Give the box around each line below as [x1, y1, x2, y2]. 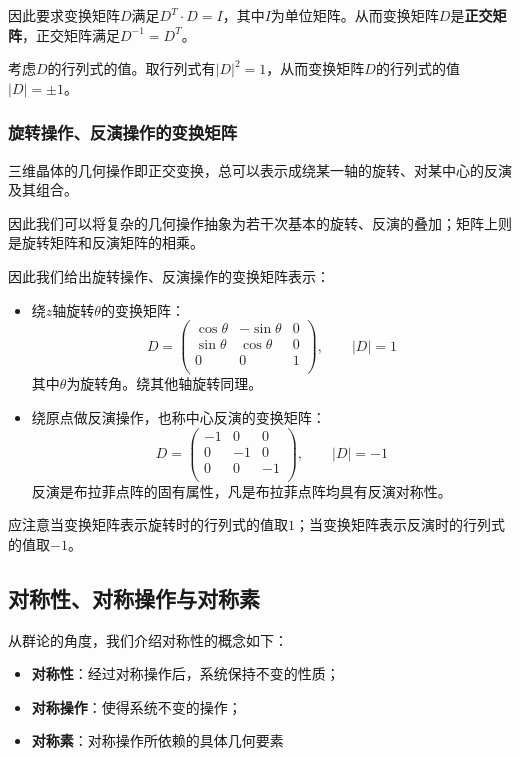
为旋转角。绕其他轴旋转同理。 [66, 373, 263, 394]
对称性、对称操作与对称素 [8, 582, 260, 613]
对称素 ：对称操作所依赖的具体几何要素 [31, 730, 284, 751]
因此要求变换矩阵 [8, 5, 120, 25]
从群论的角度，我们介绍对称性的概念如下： [8, 629, 288, 650]
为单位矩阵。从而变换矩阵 [270, 5, 439, 25]
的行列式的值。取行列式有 [47, 58, 216, 79]
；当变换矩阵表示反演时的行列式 [295, 514, 505, 535]
